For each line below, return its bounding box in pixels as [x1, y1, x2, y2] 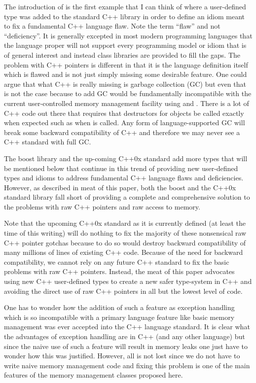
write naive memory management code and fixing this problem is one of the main [4, 360, 250, 370]
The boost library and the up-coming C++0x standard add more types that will [4, 153, 248, 163]
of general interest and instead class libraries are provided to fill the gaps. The [4, 49, 241, 60]
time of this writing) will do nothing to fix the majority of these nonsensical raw [4, 228, 247, 238]
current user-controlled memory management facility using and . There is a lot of [4, 98, 249, 108]
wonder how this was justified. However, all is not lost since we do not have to [4, 350, 240, 361]
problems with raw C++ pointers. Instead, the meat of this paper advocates [4, 266, 235, 277]
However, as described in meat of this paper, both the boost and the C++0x [4, 182, 236, 192]
